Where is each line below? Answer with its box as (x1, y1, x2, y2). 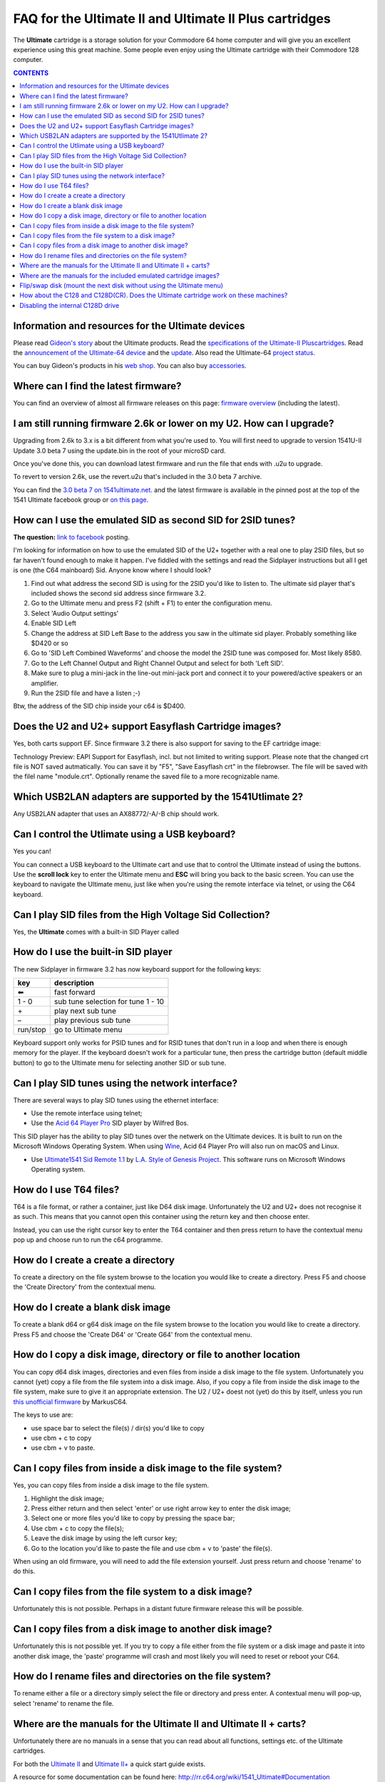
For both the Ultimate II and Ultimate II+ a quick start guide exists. (13, 1759, 206, 1768)
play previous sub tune (53, 1015, 131, 1025)
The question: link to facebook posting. (13, 533, 130, 542)
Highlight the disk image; (31, 1494, 105, 1503)
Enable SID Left (31, 619, 76, 627)
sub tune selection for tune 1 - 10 (53, 996, 164, 1006)
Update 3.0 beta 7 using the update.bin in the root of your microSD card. (13, 446, 226, 455)
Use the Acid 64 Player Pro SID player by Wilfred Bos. (31, 1119, 189, 1128)
